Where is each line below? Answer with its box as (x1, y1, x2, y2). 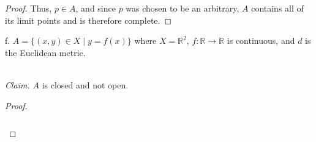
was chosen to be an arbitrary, (126, 2, 239, 14)
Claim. (5, 78, 30, 91)
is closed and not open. (42, 78, 129, 91)
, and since (75, 2, 116, 14)
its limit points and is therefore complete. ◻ (5, 13, 172, 26)
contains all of (251, 2, 304, 14)
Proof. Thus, (5, 2, 52, 14)
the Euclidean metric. (5, 46, 86, 59)
